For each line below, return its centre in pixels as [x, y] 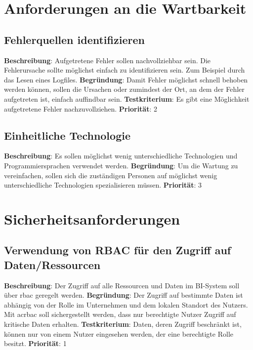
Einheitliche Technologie [67, 135]
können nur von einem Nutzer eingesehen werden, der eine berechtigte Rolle [119, 333]
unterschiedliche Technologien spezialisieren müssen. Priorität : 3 [103, 185]
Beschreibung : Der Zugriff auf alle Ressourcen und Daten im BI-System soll [122, 285]
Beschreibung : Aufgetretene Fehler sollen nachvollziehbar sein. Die [107, 60]
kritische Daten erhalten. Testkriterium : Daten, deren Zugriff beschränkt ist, [123, 324]
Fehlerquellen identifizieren [74, 39]
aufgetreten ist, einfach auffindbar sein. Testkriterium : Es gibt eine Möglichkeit [127, 98]
